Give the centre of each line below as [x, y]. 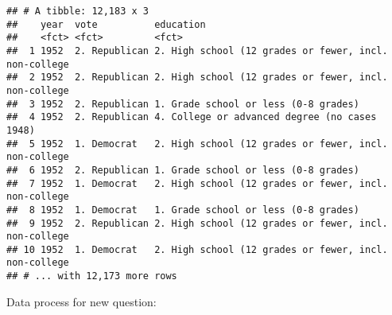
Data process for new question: [82, 301]
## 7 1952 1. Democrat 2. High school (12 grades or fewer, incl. [197, 183]
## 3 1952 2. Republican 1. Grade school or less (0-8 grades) [183, 104]
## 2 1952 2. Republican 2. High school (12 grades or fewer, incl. [197, 78]
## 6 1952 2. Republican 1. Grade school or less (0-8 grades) [183, 170]
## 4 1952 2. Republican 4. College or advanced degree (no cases [192, 117]
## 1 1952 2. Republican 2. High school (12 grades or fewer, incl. [197, 51]
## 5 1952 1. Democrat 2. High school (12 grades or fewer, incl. [197, 144]
